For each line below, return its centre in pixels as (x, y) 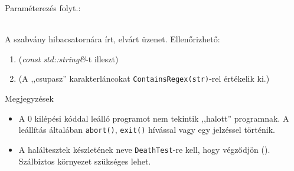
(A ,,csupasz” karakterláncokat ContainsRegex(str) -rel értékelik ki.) (144, 78)
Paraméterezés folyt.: (43, 8)
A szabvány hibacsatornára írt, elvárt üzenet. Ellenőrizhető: (112, 39)
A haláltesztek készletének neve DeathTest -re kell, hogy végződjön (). (144, 149)
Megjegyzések (29, 98)
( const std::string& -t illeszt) (68, 58)
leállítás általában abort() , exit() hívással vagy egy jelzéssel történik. (147, 130)
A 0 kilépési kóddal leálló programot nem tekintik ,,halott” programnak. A (154, 118)
